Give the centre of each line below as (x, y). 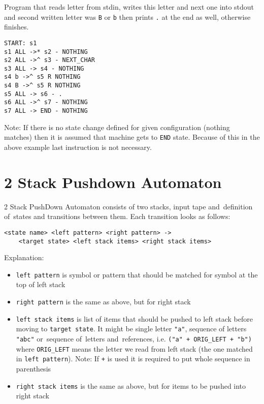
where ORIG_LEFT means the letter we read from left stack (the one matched (134, 348)
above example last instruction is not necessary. (78, 147)
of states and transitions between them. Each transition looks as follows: (117, 216)
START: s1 (21, 43)
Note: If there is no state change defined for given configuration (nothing (117, 127)
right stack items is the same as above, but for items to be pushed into (131, 385)
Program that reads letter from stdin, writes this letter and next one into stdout (129, 7)
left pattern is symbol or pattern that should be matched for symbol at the (137, 274)
